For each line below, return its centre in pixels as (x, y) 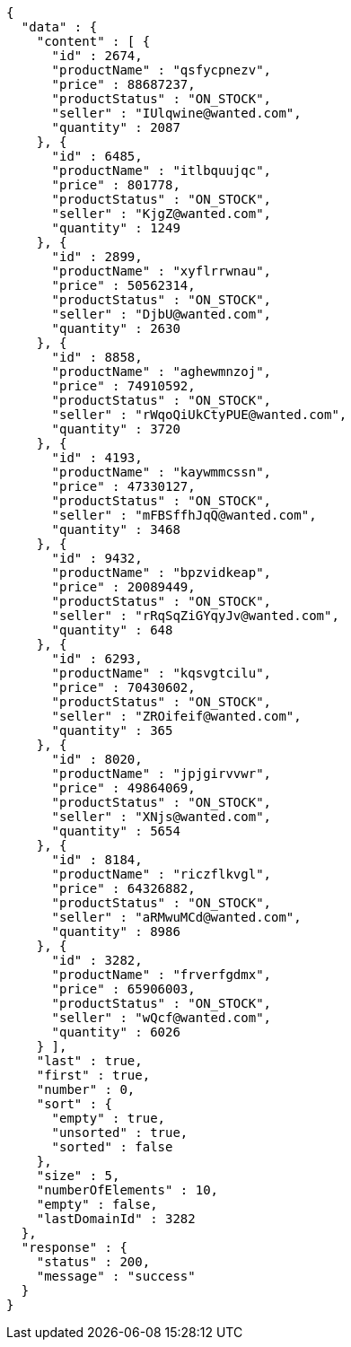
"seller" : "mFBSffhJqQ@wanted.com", (184, 515)
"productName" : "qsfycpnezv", (162, 70)
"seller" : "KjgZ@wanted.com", (162, 214)
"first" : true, (93, 1075)
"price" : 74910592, (123, 386)
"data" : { (59, 27)
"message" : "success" (116, 1276)
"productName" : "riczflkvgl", (162, 874)
